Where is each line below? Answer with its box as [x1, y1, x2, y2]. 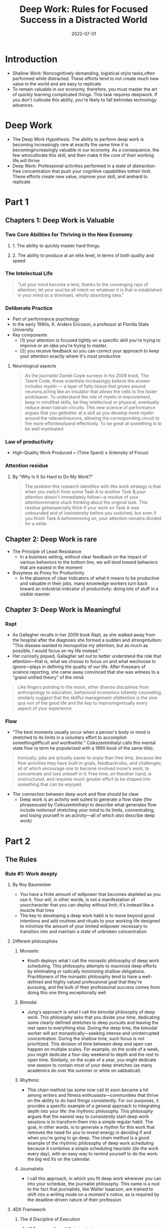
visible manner [19, 591, 50, 597]
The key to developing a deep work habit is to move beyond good [19, 912, 155, 918]
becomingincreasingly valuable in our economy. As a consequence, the [12, 147, 160, 153]
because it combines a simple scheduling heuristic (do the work [27, 1145, 159, 1151]
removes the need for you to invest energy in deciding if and [27, 1129, 152, 1135]
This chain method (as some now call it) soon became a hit [27, 1087, 149, 1093]
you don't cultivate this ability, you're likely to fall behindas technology [12, 97, 157, 103]
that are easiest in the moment [19, 564, 83, 570]
